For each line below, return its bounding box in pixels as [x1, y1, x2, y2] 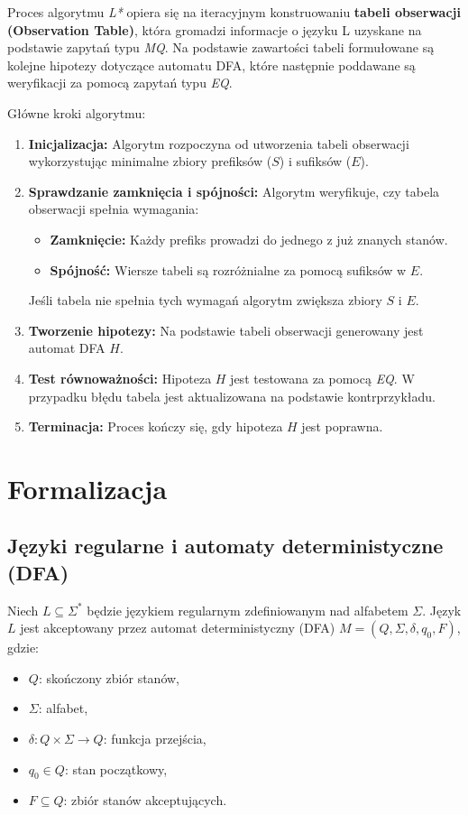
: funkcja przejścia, [103, 729, 206, 748]
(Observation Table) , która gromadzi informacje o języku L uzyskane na [7, 20, 422, 39]
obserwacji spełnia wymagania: [28, 199, 199, 218]
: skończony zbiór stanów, [38, 668, 180, 687]
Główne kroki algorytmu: [7, 103, 146, 122]
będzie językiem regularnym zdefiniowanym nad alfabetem [87, 600, 408, 619]
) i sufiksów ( [279, 152, 352, 171]
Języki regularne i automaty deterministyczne [7, 532, 444, 560]
